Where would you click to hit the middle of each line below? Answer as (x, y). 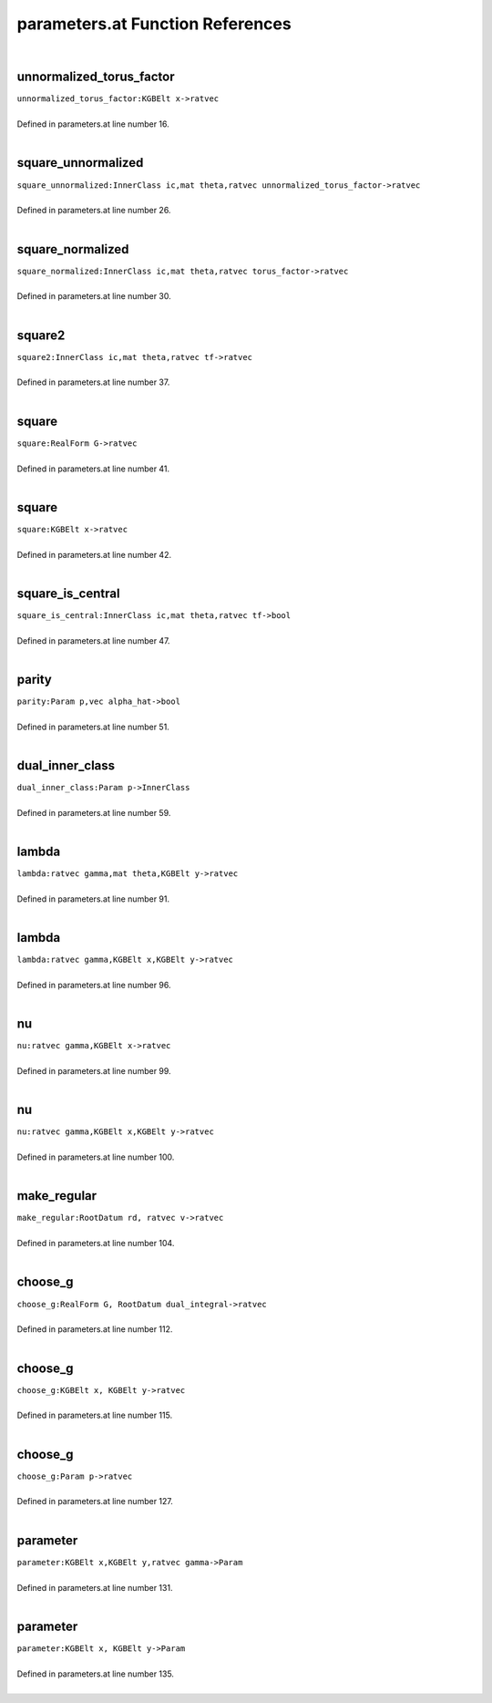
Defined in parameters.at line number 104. (96, 1244)
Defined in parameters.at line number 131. (95, 1587)
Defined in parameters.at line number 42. (94, 554)
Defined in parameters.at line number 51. (93, 727)
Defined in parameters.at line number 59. (94, 812)
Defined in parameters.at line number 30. (94, 296)
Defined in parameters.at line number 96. (94, 986)
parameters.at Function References (154, 24)
